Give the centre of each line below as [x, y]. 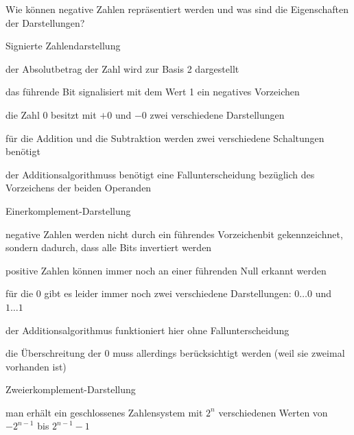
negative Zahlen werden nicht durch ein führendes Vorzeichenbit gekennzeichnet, [174, 234]
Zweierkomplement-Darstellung [71, 389]
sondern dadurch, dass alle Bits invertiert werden [109, 247]
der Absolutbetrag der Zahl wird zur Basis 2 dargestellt [122, 68]
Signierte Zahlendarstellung [63, 46]
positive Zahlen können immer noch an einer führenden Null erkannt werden [166, 270]
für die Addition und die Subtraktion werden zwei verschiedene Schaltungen [165, 138]
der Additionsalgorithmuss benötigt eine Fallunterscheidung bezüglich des [160, 174]
